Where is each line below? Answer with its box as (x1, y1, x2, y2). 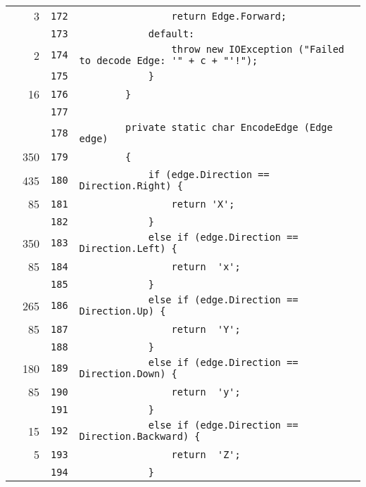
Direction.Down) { (79, 368, 177, 379)
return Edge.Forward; (171, 10, 287, 22)
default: (148, 28, 195, 39)
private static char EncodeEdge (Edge (125, 122, 333, 133)
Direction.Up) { (79, 305, 166, 317)
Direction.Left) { (79, 243, 177, 254)
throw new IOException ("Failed (171, 44, 345, 55)
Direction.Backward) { (79, 431, 201, 442)
